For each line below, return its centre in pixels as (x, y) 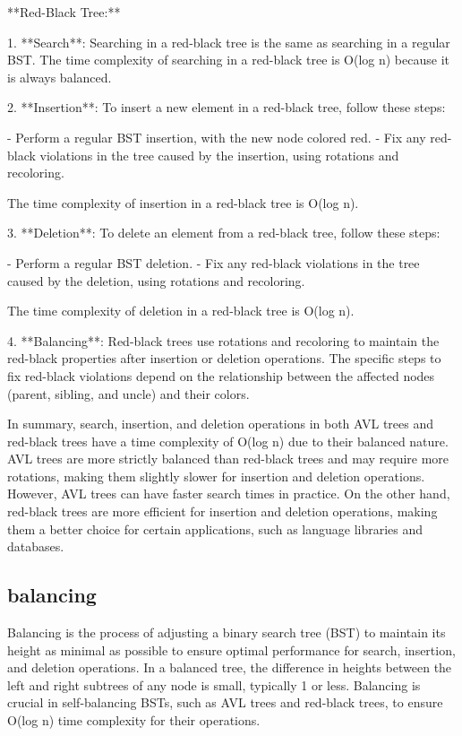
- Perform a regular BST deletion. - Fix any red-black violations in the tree (214, 262)
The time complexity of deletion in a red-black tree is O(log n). (181, 311)
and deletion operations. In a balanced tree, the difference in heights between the (230, 667)
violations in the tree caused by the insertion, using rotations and (219, 155)
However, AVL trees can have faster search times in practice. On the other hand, (229, 494)
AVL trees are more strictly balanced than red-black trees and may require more (228, 459)
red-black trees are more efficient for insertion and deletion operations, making (222, 511)
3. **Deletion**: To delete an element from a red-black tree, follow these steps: (224, 233)
